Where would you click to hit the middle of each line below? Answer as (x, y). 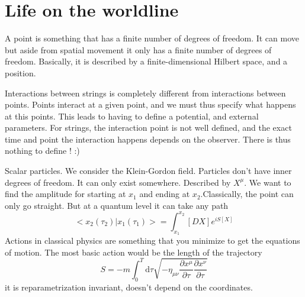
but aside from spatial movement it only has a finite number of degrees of (138, 49)
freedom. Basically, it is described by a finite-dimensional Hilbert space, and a (146, 61)
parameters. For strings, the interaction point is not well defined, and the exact (148, 127)
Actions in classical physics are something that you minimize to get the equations (152, 240)
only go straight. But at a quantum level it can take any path (117, 205)
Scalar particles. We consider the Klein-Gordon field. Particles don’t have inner (148, 171)
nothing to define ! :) (42, 151)
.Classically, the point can (247, 194)
